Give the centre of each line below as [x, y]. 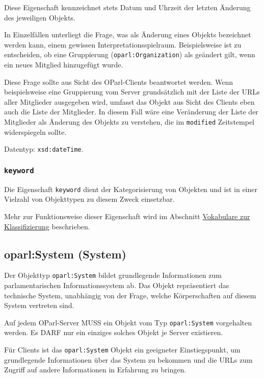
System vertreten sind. [39, 305]
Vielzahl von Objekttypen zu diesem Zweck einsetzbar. [89, 199]
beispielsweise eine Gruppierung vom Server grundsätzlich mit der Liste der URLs [132, 92]
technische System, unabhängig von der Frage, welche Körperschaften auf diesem [130, 295]
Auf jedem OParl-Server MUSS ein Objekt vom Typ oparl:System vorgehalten [128, 322]
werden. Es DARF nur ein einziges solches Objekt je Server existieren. [114, 332]
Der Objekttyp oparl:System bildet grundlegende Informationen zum [113, 275]
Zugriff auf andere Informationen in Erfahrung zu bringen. [95, 370]
